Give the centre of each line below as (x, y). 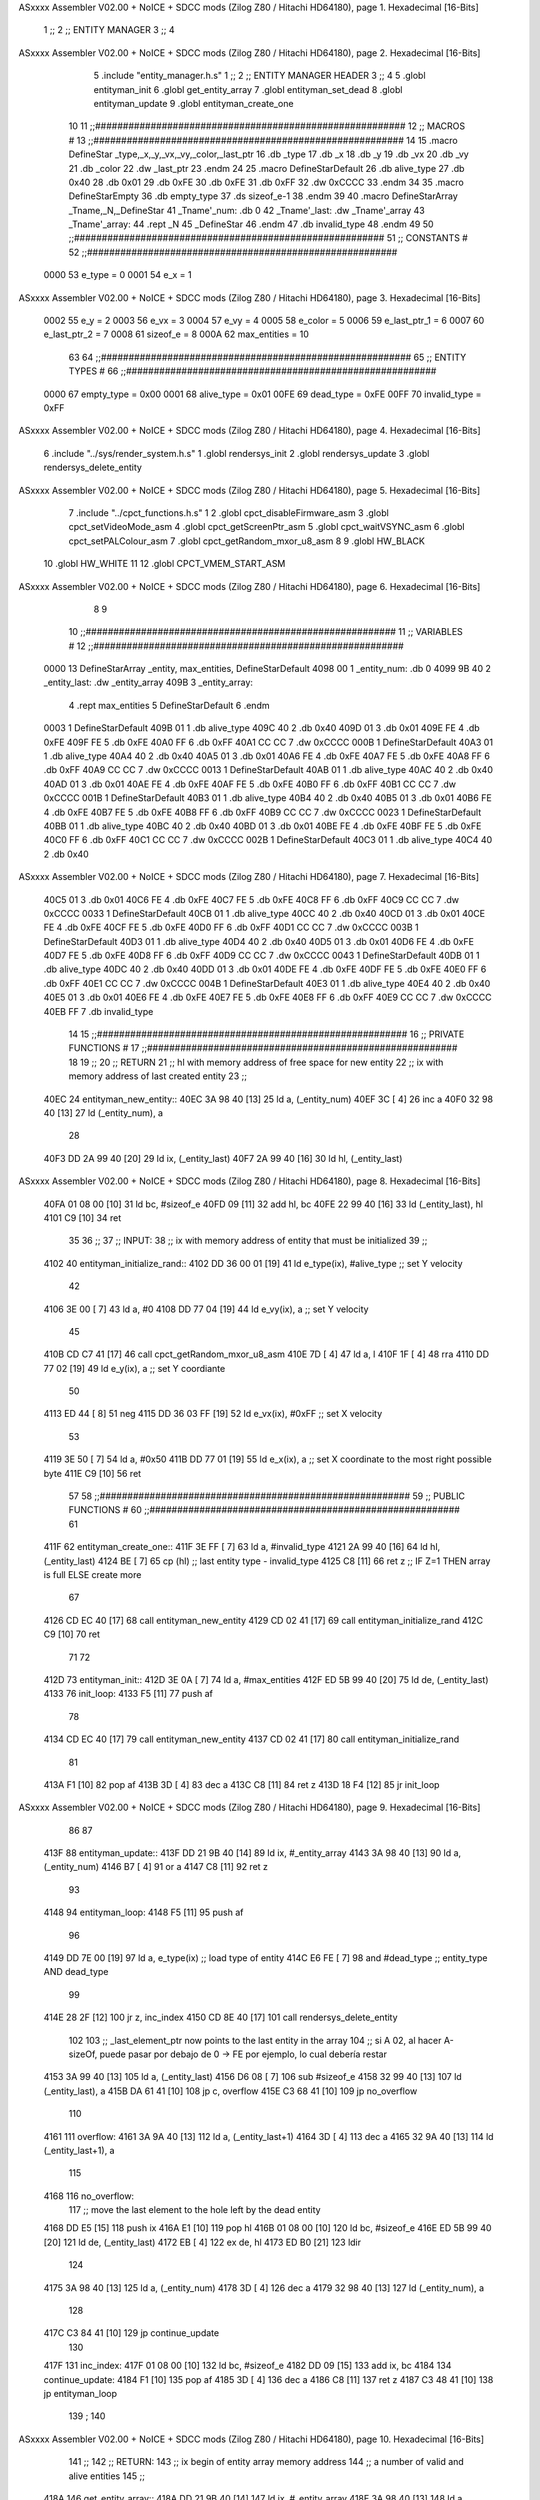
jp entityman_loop (80, 2393)
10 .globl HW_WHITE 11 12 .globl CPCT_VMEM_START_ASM (164, 564)
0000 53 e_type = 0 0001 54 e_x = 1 (117, 275)
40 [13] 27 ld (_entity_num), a (103, 1113)
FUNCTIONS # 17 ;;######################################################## (263, 1048)
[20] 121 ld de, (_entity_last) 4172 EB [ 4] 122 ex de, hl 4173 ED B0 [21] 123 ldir (202, 2242)
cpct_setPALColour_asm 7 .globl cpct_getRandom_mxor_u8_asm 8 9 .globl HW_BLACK (246, 541)
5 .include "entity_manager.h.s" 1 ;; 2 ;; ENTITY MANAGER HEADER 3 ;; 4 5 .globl (259, 76)
